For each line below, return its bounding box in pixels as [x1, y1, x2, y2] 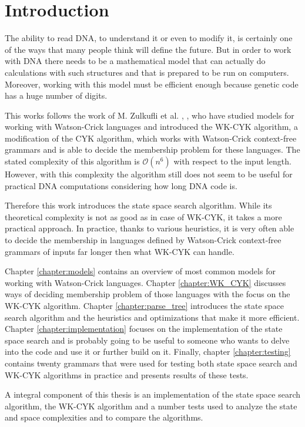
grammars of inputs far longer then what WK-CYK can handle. [5, 245, 234, 257]
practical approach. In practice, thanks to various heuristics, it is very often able [5, 222, 294, 234]
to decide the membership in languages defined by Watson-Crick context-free [5, 234, 281, 246]
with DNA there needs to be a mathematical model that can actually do [5, 55, 266, 67]
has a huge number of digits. [5, 89, 108, 102]
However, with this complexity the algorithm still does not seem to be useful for [5, 168, 293, 180]
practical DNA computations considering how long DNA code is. [5, 179, 237, 191]
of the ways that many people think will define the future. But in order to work [5, 43, 291, 55]
